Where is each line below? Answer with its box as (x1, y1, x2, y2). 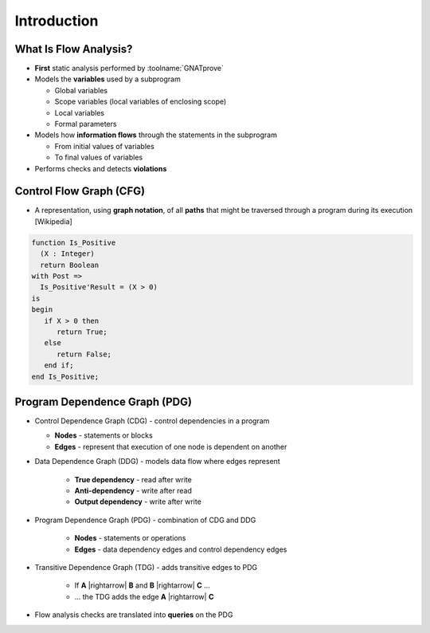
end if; (44, 361, 74, 370)
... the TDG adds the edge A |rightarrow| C (74, 592, 214, 601)
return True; (57, 327, 107, 336)
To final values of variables (54, 152, 143, 163)
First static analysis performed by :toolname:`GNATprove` (34, 64, 225, 73)
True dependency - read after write (74, 474, 193, 484)
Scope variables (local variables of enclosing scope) (54, 96, 227, 107)
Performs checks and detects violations (34, 163, 167, 173)
